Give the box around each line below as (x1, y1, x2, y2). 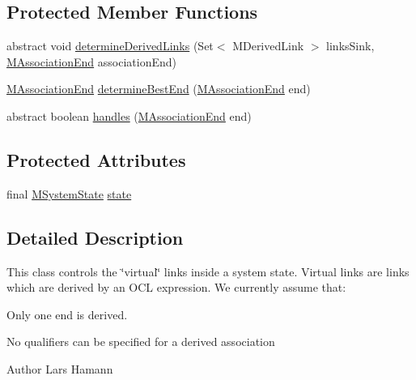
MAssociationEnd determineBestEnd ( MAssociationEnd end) (6, 80, 311, 97)
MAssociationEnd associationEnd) (6, 53, 176, 70)
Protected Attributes (6, 147, 186, 172)
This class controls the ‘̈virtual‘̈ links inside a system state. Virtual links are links (6, 263, 410, 280)
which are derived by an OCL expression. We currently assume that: (6, 279, 346, 296)
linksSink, (326, 37, 375, 54)
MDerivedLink (232, 37, 304, 54)
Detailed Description (6, 224, 184, 250)
